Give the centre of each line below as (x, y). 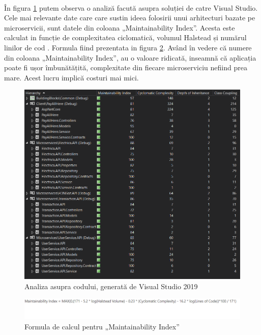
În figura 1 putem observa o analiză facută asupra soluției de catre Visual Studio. (131, 7)
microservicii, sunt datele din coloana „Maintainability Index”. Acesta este (120, 27)
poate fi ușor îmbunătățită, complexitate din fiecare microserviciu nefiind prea (126, 67)
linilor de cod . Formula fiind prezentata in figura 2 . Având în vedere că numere (128, 47)
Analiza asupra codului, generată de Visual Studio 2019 (111, 286)
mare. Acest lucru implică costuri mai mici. (71, 77)
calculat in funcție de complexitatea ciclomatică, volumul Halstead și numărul (125, 37)
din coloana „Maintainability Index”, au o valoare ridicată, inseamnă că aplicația (130, 57)
